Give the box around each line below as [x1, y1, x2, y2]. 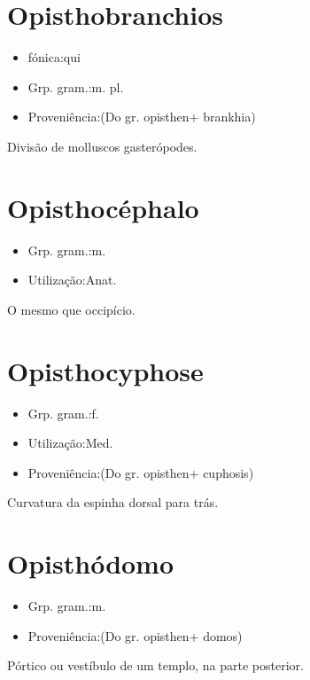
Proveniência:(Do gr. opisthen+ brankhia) [27, 107, 256, 126]
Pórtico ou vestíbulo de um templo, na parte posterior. [7, 656, 304, 675]
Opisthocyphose [7, 352, 204, 388]
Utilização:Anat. [27, 270, 117, 289]
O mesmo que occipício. [7, 300, 136, 318]
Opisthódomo [7, 545, 174, 582]
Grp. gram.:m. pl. [27, 77, 124, 96]
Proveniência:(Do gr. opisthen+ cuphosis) [27, 463, 254, 481]
